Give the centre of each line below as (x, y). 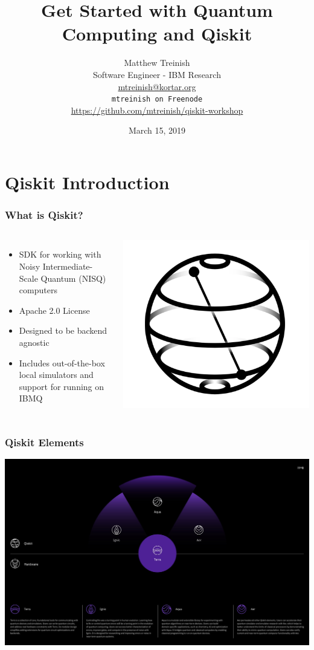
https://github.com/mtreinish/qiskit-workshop (157, 110)
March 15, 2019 (157, 130)
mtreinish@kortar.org (157, 86)
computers (38, 290)
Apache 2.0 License (54, 310)
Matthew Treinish (157, 63)
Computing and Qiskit (157, 34)
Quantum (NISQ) (73, 278)
